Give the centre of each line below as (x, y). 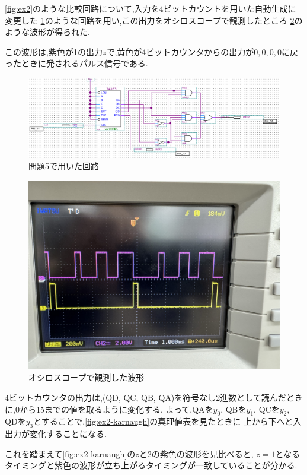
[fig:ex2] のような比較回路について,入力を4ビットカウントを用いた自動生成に (151, 8)
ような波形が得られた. (47, 32)
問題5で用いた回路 (64, 166)
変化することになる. (68, 434)
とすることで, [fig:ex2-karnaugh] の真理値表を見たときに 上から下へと (163, 421)
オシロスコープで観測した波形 (87, 377)
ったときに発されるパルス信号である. (76, 63)
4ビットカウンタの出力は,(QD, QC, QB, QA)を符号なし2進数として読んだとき (154, 397)
